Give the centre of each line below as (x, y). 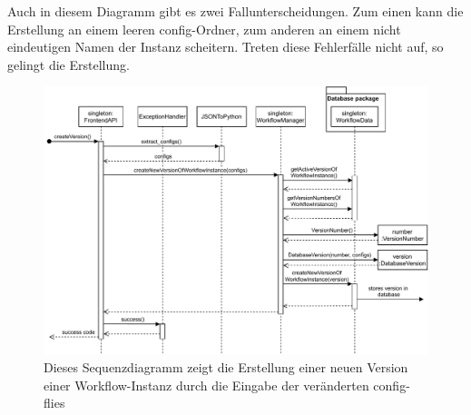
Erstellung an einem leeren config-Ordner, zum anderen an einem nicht (204, 29)
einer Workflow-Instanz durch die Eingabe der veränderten (206, 385)
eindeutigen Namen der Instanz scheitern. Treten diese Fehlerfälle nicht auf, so (226, 47)
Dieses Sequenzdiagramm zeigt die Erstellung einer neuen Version (226, 367)
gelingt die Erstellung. (69, 64)
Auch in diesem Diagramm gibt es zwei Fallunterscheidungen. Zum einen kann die (235, 11)
